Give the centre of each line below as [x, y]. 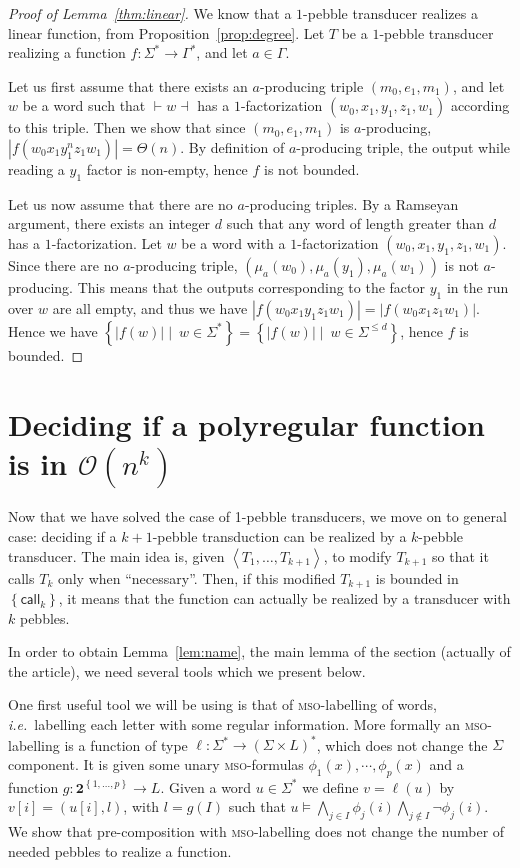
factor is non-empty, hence [167, 168]
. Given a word [206, 786]
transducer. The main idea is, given [116, 555]
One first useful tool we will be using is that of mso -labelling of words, [223, 704]
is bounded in [417, 577]
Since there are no [63, 264]
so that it [460, 555]
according [480, 105]
